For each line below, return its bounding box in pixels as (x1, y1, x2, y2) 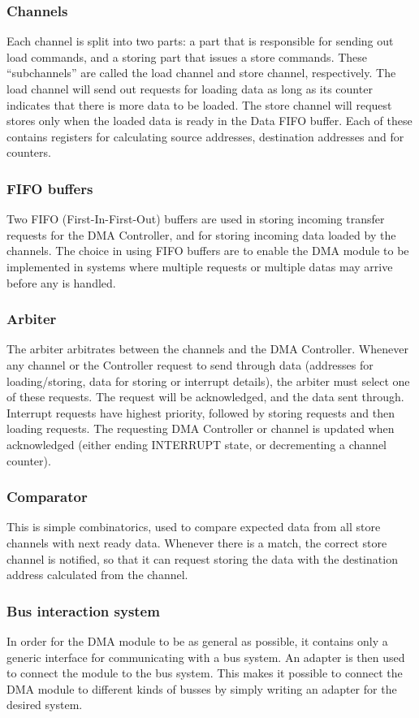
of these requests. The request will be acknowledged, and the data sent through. (6, 388, 404, 405)
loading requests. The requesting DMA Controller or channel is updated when (6, 420, 395, 437)
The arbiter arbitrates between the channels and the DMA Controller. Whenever (6, 340, 408, 357)
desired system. (6, 696, 83, 713)
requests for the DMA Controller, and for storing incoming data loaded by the (6, 226, 396, 243)
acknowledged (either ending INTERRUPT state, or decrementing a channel (6, 435, 387, 452)
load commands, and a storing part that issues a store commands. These (6, 48, 368, 65)
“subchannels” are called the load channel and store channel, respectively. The (6, 64, 396, 81)
